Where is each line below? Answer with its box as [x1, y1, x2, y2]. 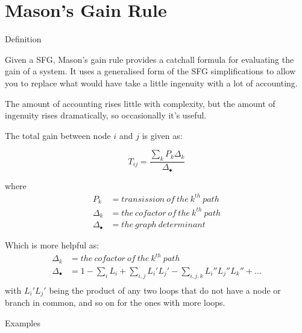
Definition [5, 33, 42, 45]
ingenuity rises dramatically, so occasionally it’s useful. [5, 109, 207, 121]
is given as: [142, 129, 183, 141]
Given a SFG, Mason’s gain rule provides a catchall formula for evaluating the [5, 53, 294, 65]
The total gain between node [5, 129, 111, 141]
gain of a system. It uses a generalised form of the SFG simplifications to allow [5, 65, 296, 77]
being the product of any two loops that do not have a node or [49, 283, 281, 296]
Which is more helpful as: [5, 239, 99, 251]
